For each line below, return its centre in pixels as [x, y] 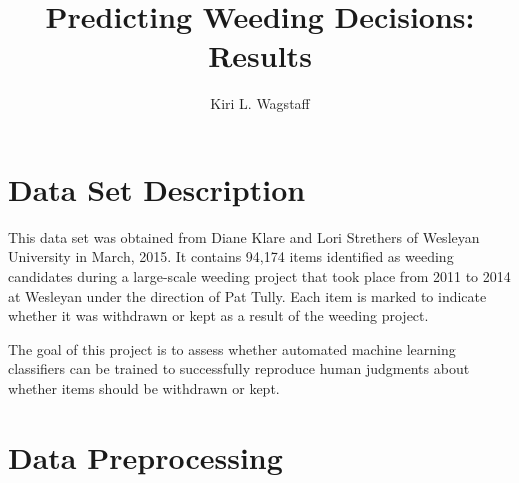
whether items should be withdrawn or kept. [144, 388]
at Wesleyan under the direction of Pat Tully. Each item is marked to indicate [247, 295]
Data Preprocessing [145, 456]
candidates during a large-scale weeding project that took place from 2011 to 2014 [259, 276]
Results [260, 55]
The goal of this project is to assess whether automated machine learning [232, 348]
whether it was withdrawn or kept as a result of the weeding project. [218, 315]
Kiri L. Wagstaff [260, 103]
